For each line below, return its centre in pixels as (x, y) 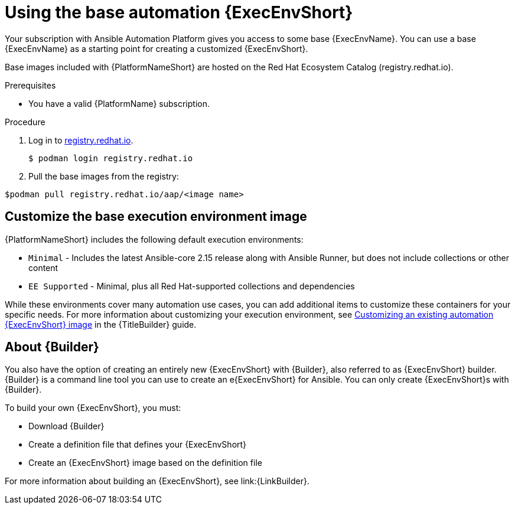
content (43, 267)
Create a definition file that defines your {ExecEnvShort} (138, 445)
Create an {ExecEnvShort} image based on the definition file (145, 463)
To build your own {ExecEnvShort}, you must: (93, 408)
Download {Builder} (66, 426)
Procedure (25, 122)
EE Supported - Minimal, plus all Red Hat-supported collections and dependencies (192, 286)
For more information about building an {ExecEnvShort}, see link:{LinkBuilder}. (157, 481)
